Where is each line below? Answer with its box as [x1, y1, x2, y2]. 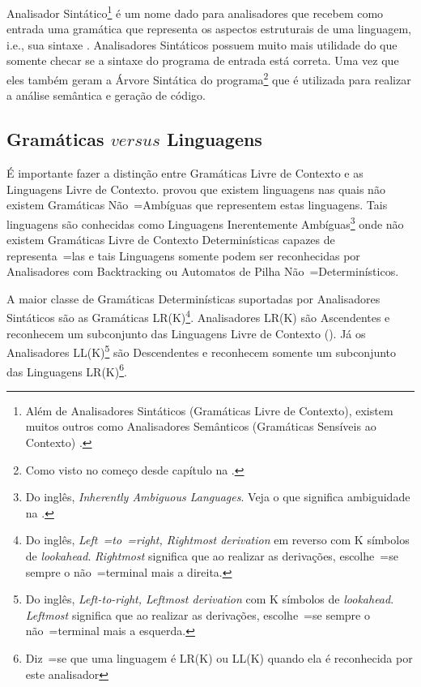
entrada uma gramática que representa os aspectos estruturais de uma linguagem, [6, 20, 411, 37]
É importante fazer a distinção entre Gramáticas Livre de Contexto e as [6, 165, 364, 182]
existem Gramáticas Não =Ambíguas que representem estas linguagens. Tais [6, 196, 388, 213]
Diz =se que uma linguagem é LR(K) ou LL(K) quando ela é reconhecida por [25, 649, 413, 666]
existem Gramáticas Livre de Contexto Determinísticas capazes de [6, 231, 335, 248]
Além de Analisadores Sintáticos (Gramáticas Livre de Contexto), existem [25, 401, 393, 419]
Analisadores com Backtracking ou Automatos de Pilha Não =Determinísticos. [6, 263, 399, 280]
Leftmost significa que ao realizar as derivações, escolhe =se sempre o [25, 606, 370, 623]
